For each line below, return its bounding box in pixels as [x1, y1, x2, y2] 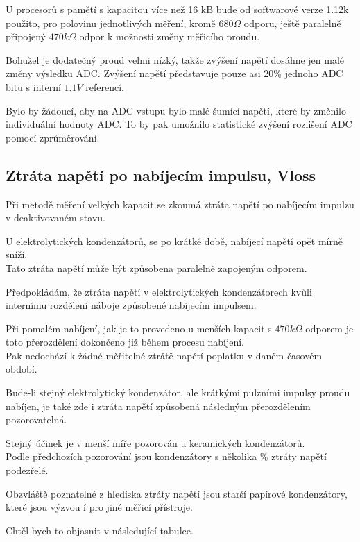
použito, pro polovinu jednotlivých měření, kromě [6, 15, 216, 30]
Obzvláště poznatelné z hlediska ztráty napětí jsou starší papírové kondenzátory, [6, 486, 348, 500]
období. [6, 362, 37, 376]
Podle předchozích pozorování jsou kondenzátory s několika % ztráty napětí [6, 449, 327, 464]
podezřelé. [6, 463, 49, 477]
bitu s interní [6, 79, 61, 94]
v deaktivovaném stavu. [6, 210, 105, 225]
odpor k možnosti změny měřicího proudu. [79, 29, 260, 44]
